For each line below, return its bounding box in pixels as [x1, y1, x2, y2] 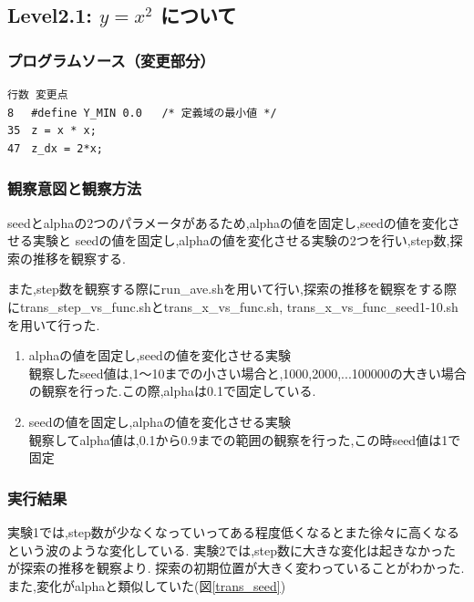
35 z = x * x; [7, 124, 97, 138]
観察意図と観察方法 [7, 177, 142, 200]
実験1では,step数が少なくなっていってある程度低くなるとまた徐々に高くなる [7, 522, 460, 541]
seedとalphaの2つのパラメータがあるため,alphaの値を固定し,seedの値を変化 [7, 213, 448, 232]
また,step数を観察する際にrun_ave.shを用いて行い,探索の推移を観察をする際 [7, 279, 457, 298]
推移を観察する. [32, 248, 126, 267]
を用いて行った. [7, 315, 100, 334]
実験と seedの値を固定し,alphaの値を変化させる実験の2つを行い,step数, [32, 231, 450, 250]
